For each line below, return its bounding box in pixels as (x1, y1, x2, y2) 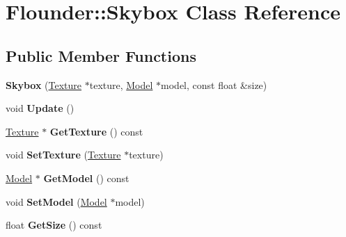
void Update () (6, 101, 74, 115)
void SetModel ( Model (6, 194, 107, 209)
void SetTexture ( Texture (6, 147, 121, 162)
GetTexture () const (49, 124, 143, 138)
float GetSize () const (6, 218, 102, 232)
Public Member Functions (6, 44, 196, 66)
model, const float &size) (161, 77, 267, 92)
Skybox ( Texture (6, 77, 82, 92)
